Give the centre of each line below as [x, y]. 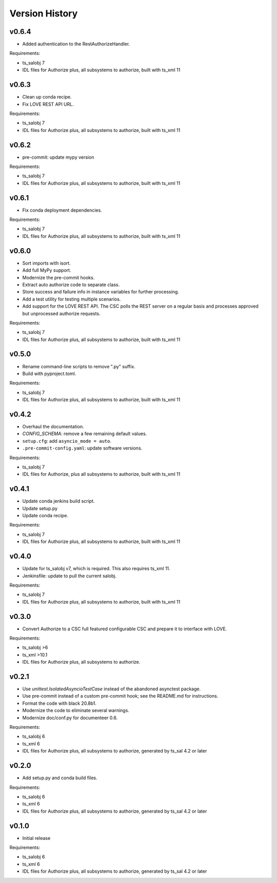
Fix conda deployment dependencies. [62, 210]
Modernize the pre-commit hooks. [58, 277]
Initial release [36, 838]
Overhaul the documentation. [53, 427]
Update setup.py [40, 508]
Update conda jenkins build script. [58, 501]
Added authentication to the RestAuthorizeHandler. [76, 44]
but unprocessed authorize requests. [61, 313]
